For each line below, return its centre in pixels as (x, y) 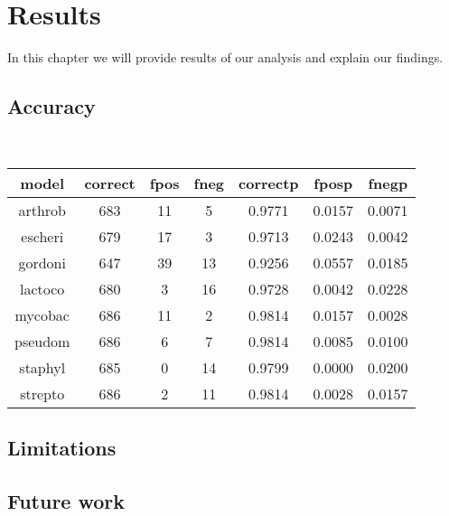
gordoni (42, 262)
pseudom (42, 341)
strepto (42, 393)
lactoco (42, 288)
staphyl (42, 367)
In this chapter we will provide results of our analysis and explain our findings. (225, 57)
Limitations (62, 447)
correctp (269, 183)
